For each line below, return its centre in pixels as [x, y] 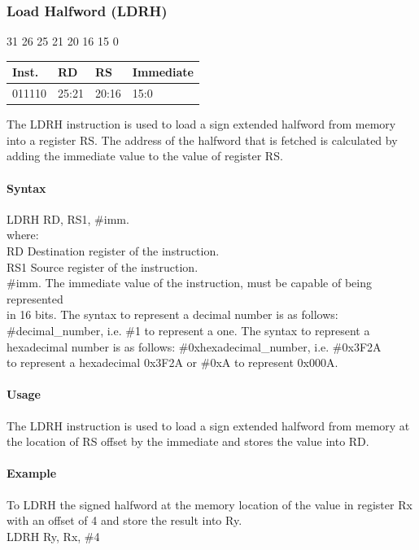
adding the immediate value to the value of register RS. [145, 156]
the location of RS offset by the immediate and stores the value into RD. [188, 441]
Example [32, 473]
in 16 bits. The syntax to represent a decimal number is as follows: [172, 314]
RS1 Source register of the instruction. [103, 266]
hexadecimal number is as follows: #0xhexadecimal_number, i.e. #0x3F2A [194, 346]
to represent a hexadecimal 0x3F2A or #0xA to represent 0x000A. [172, 362]
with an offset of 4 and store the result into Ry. [124, 520]
